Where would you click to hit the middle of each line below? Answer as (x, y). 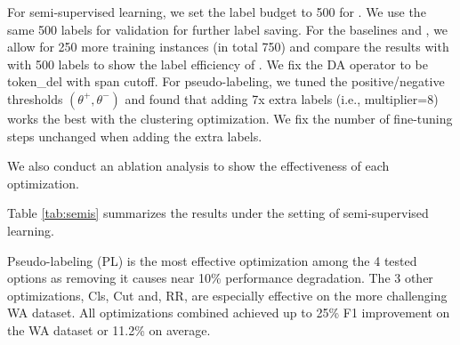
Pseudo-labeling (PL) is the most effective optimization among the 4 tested (212, 260)
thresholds (35, 98)
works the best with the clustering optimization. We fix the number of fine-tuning (230, 118)
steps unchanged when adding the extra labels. (135, 136)
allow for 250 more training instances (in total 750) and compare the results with (228, 47)
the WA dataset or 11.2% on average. (109, 329)
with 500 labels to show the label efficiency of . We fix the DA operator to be (218, 64)
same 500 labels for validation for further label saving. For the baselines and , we (228, 29)
